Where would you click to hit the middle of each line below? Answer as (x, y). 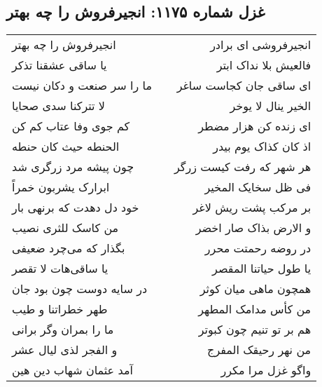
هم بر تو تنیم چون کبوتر (255, 330)
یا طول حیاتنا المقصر (262, 269)
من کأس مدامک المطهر (255, 309)
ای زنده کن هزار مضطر (255, 126)
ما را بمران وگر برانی (63, 330)
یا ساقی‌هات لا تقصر (60, 269)
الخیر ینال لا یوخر (271, 106)
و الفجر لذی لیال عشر (65, 350)
